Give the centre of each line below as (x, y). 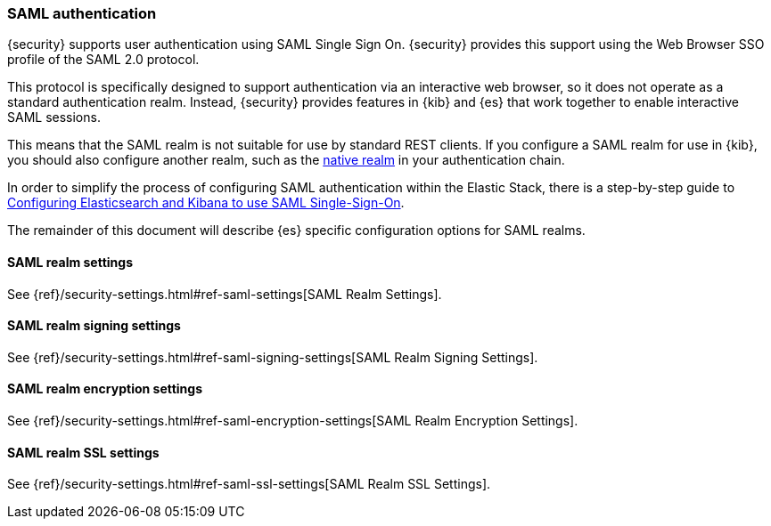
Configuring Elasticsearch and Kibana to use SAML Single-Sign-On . (206, 203)
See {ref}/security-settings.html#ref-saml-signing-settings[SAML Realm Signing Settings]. (273, 357)
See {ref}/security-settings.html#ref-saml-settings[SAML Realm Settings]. (225, 294)
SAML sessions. (54, 117)
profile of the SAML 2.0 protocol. (103, 60)
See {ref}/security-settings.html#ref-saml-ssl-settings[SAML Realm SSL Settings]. (249, 484)
